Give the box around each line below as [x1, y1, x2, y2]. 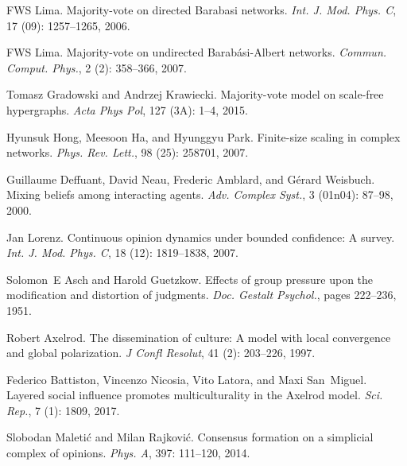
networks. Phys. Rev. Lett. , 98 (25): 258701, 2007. [6, 144, 249, 161]
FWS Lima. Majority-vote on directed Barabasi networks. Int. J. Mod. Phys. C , [6, 2, 397, 17]
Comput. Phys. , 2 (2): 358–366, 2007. [6, 59, 187, 76]
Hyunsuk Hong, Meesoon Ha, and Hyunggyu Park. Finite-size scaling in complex [6, 128, 401, 145]
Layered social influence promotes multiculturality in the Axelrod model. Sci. [6, 386, 383, 403]
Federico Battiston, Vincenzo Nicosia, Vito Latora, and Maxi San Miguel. [6, 371, 367, 387]
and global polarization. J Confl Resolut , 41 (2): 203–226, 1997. [6, 344, 316, 361]
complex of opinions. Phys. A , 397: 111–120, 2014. [6, 445, 250, 461]
